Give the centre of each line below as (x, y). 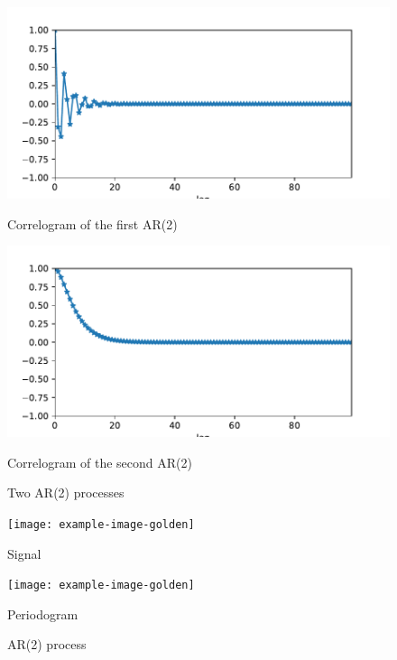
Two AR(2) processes (66, 493)
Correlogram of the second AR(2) (100, 462)
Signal (24, 553)
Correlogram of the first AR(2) (92, 223)
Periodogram (43, 614)
